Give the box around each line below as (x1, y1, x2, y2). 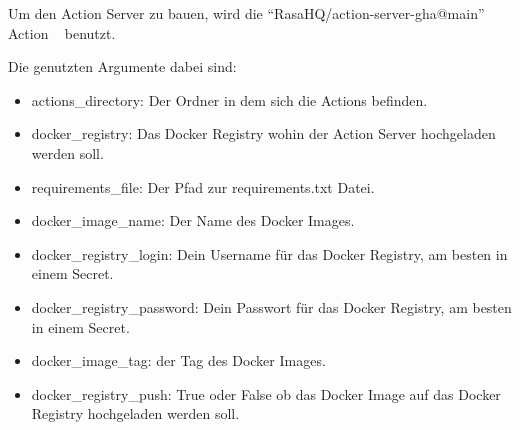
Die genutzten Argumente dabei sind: (8, 56, 237, 77)
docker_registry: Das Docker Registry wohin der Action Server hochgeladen (31, 123, 496, 144)
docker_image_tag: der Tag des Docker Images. (31, 350, 326, 371)
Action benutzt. (8, 22, 116, 43)
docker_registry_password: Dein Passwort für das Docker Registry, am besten (31, 296, 512, 317)
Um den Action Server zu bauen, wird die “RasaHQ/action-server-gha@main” (8, 3, 485, 23)
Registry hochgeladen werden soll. (31, 403, 240, 424)
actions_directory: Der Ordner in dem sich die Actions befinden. (31, 89, 428, 110)
